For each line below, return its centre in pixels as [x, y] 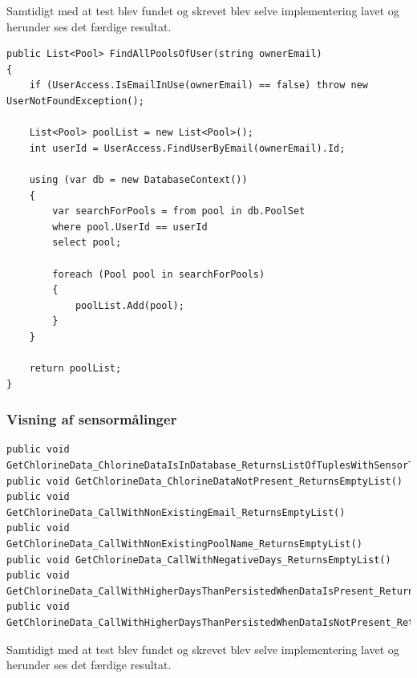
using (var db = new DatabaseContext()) [138, 179]
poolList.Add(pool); [130, 305]
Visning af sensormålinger [92, 419]
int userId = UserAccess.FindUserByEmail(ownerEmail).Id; [187, 148]
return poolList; [75, 369]
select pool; [87, 243]
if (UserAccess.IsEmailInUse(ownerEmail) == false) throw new [199, 85]
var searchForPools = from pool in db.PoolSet [179, 211]
